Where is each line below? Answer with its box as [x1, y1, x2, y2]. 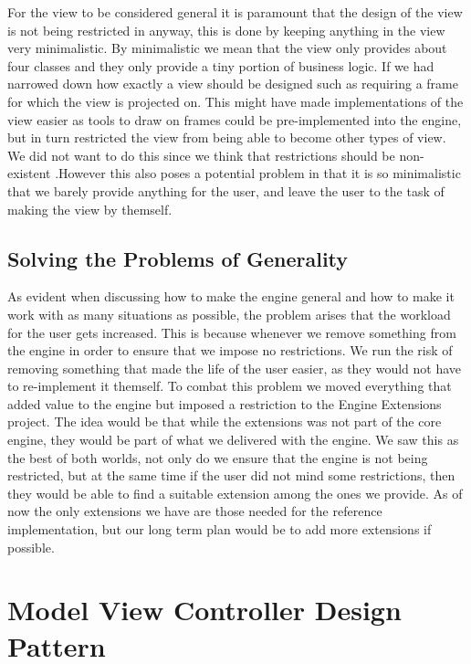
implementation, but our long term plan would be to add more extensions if [7, 520, 432, 539]
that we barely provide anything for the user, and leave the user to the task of [7, 181, 445, 200]
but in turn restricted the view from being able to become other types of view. [7, 128, 446, 147]
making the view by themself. [7, 199, 173, 218]
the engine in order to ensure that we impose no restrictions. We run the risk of [7, 341, 453, 360]
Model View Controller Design [7, 591, 402, 628]
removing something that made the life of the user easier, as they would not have [7, 358, 461, 377]
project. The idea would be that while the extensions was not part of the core [7, 412, 442, 431]
